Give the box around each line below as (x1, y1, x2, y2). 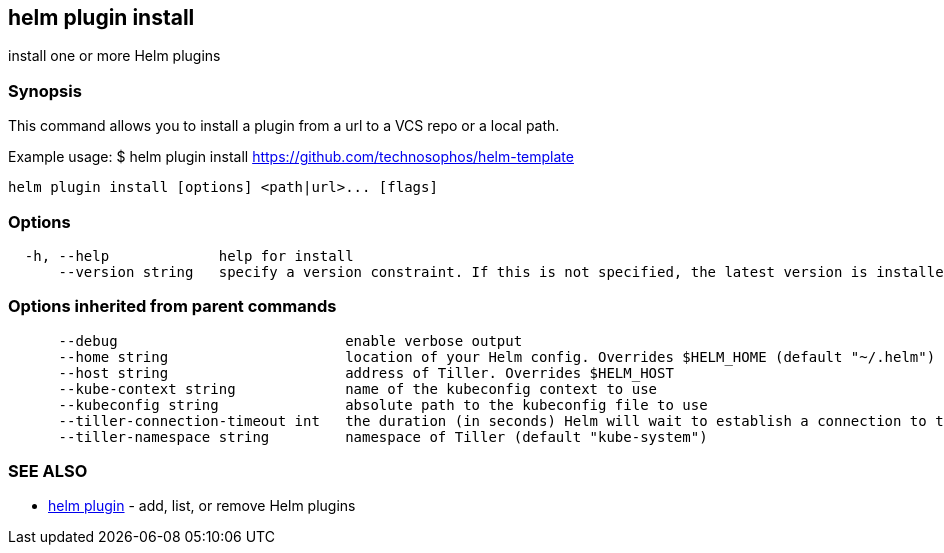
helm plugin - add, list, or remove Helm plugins (48, 497, 356, 515)
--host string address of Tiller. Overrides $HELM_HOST (58, 364, 674, 381)
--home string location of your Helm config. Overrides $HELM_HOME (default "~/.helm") (58, 348, 936, 365)
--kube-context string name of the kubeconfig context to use (58, 380, 658, 397)
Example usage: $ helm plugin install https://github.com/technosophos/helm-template (8, 148, 574, 166)
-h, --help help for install (24, 247, 354, 264)
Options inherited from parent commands (8, 296, 337, 317)
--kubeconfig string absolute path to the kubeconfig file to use (58, 396, 708, 413)
